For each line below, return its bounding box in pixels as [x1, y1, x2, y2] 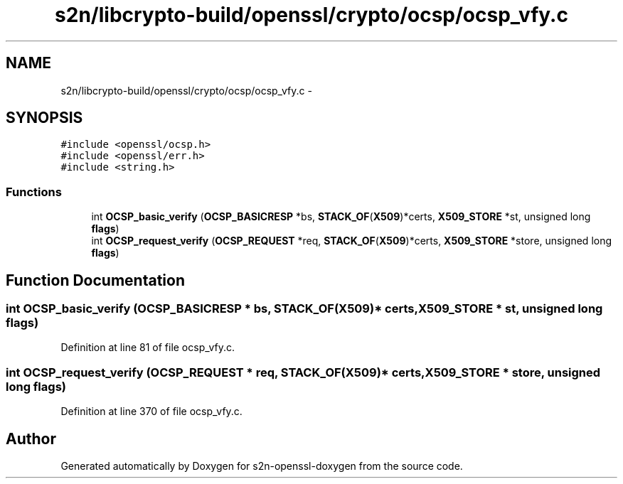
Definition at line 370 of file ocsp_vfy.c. [60, 405, 243, 418]
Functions [6, 184, 62, 199]
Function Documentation [6, 271, 185, 289]
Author [6, 429, 56, 448]
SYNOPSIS [6, 109, 83, 127]
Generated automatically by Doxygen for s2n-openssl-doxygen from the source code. [60, 460, 463, 472]
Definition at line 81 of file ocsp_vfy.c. [60, 341, 235, 354]
